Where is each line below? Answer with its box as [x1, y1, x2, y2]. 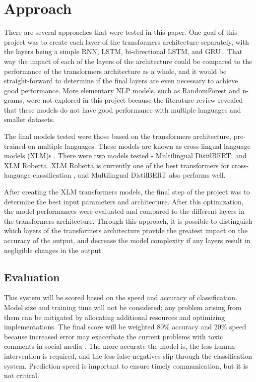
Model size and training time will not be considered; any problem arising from [4, 302, 242, 312]
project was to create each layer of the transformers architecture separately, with [4, 36, 249, 47]
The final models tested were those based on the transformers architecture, [4, 131, 231, 141]
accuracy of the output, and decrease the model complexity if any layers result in [4, 235, 251, 245]
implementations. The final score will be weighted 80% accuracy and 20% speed [4, 321, 246, 332]
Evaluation [4, 269, 60, 284]
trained [4, 140, 26, 151]
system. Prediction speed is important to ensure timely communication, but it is [4, 360, 248, 371]
